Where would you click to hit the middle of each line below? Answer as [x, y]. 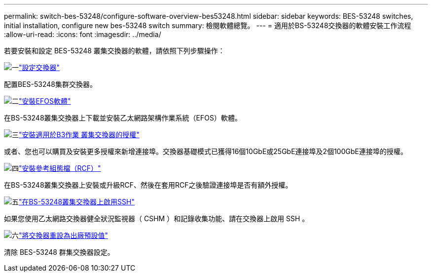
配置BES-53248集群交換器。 [50, 84]
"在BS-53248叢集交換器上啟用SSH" [77, 202]
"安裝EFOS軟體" [45, 101]
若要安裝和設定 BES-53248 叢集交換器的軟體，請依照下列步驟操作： [114, 51]
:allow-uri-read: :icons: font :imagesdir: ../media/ [83, 34]
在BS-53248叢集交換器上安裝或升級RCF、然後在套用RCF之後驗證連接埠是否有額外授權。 [148, 185]
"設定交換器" [39, 67]
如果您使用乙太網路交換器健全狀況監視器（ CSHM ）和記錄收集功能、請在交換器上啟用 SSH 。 [157, 218]
